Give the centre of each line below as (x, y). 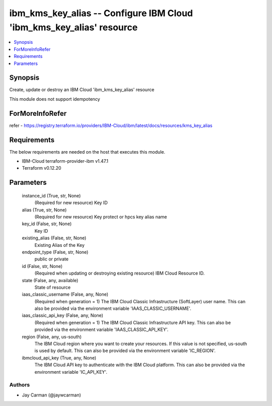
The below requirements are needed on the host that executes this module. (87, 152)
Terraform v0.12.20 (42, 168)
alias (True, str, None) (44, 210)
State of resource (53, 287)
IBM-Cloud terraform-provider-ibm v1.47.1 (65, 161)
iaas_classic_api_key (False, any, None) (62, 315)
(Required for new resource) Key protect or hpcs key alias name (101, 217)
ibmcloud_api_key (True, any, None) (59, 358)
